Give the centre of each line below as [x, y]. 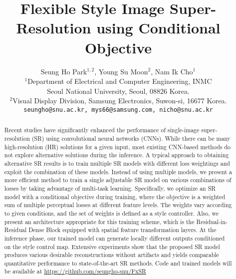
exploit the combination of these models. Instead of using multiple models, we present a [118, 171]
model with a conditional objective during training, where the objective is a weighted [115, 196]
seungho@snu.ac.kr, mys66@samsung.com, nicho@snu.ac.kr [118, 110]
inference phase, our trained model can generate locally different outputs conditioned [115, 238]
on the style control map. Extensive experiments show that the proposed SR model [112, 246]
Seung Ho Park [64, 71]
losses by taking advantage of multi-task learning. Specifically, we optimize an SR [110, 188]
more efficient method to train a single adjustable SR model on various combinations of [118, 180]
